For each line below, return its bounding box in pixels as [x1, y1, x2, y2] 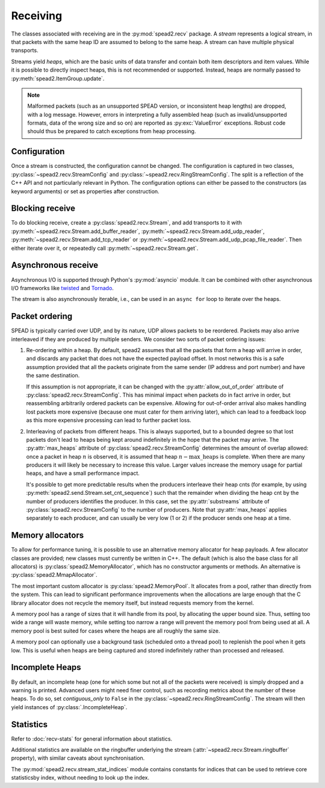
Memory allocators [11, 530, 84, 541]
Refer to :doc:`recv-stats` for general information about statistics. [11, 735, 173, 742]
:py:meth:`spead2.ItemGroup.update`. [11, 75, 105, 82]
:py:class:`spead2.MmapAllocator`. [11, 571, 97, 579]
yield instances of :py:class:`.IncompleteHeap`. [11, 703, 128, 710]
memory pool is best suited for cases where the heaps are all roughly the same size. [11, 627, 220, 634]
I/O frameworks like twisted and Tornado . [11, 284, 114, 291]
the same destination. [26, 372, 80, 379]
